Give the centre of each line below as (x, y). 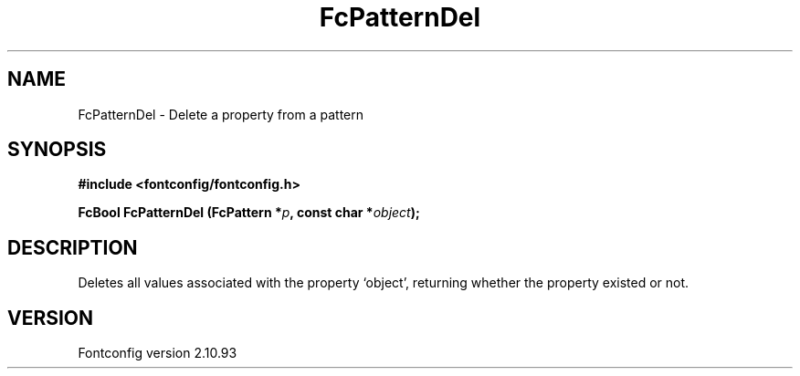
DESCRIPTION (73, 247)
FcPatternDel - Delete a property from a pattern (221, 114)
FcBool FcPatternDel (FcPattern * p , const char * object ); (249, 213)
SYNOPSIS (57, 150)
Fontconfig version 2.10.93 (158, 353)
